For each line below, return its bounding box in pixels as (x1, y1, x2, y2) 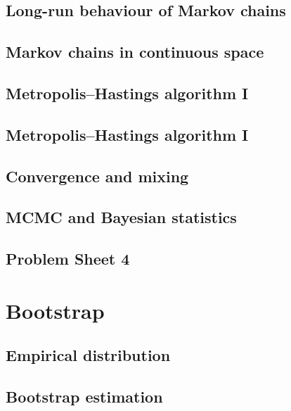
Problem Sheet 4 (6, 248, 130, 270)
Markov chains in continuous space (6, 41, 264, 63)
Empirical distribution (6, 344, 171, 366)
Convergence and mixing (6, 165, 189, 186)
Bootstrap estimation (6, 386, 163, 407)
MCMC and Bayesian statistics (6, 206, 237, 228)
